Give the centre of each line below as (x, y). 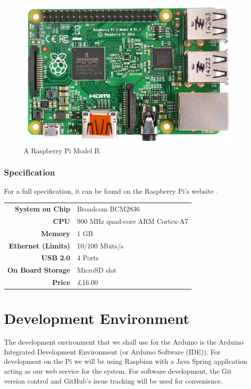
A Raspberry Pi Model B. (62, 150)
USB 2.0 (56, 258)
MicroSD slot (97, 270)
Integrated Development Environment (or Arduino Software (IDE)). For (112, 351)
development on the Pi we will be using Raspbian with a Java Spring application (126, 361)
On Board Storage (39, 270)
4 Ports (88, 258)
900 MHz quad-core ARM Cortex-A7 (133, 221)
